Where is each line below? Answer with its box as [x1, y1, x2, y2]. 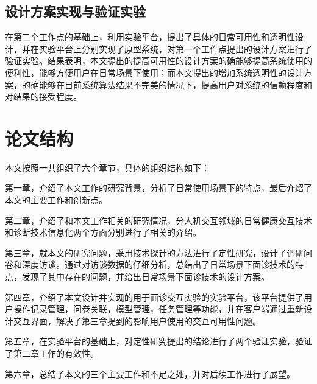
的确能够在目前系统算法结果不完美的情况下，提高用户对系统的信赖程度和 [21, 78, 312, 91]
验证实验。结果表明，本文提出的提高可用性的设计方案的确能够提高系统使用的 [5, 54, 312, 67]
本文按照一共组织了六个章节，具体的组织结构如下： [5, 161, 210, 173]
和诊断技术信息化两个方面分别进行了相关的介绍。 [5, 226, 201, 239]
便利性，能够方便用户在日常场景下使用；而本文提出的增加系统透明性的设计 [5, 66, 304, 79]
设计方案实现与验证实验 [5, 2, 146, 21]
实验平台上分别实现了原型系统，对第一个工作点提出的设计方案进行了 [38, 42, 312, 55]
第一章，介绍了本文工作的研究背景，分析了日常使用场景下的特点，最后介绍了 [5, 181, 312, 194]
